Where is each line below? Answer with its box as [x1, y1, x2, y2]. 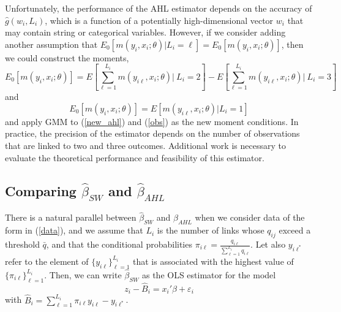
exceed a [279, 224, 311, 237]
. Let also [250, 238, 286, 251]
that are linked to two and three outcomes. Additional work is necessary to [5, 139, 286, 152]
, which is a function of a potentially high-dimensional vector [45, 13, 274, 26]
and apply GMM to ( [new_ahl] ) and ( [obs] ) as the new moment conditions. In [5, 115, 299, 127]
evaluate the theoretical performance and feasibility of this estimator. [5, 151, 264, 164]
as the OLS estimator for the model [141, 268, 276, 281]
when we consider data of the [195, 211, 305, 224]
